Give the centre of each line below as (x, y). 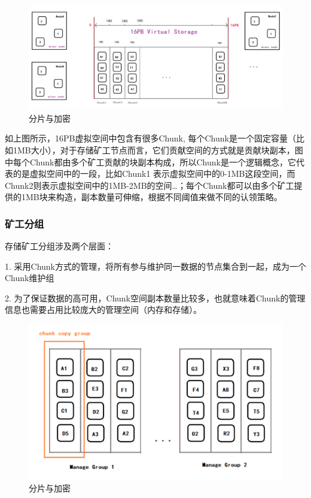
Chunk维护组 (30, 278)
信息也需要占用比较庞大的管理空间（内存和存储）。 (103, 310)
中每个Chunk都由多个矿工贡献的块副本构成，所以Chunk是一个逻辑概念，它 (150, 162)
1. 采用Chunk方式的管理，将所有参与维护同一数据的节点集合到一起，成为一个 (156, 266)
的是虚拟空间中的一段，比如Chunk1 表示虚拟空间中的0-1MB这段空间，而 (154, 173)
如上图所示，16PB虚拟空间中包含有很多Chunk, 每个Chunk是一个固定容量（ (150, 138)
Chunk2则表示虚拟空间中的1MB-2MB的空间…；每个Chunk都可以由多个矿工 (150, 185)
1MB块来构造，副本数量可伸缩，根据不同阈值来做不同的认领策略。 (152, 197)
